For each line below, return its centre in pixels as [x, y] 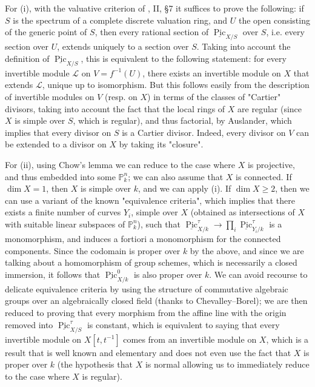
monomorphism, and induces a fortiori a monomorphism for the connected [143, 238]
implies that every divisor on [58, 132]
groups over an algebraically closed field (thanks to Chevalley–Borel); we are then [156, 301]
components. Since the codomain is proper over [93, 250]
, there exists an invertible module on [212, 72]
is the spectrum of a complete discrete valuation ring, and [120, 20]
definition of [27, 58]
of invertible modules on [50, 96]
